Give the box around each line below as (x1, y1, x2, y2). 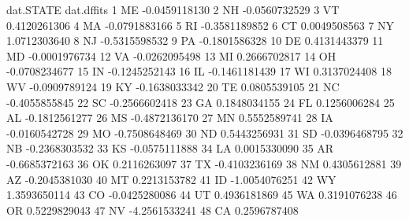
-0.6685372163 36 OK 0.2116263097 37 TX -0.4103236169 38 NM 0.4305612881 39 (6, 155, 402, 171)
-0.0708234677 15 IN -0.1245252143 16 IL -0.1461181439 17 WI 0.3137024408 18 (6, 63, 392, 79)
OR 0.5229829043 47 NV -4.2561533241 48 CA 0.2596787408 (6, 201, 299, 218)
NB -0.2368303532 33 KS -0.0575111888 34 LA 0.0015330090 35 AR (6, 140, 334, 157)
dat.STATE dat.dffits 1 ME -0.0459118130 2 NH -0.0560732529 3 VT (6, 2, 340, 17)
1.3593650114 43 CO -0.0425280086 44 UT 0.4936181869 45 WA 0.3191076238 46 (6, 186, 397, 203)
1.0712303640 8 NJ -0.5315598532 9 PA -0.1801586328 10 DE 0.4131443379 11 (6, 32, 384, 49)
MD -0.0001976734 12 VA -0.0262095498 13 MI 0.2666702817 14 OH (6, 47, 336, 64)
